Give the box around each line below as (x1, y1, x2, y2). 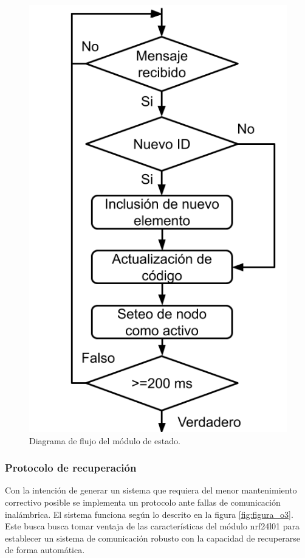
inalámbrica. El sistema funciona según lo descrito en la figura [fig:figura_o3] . (5, 507, 293, 520)
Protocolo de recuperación (5, 460, 137, 475)
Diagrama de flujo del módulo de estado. (29, 434, 180, 447)
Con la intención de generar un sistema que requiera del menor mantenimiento (5, 484, 297, 497)
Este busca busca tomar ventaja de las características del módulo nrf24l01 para (5, 520, 300, 532)
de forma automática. (5, 543, 85, 556)
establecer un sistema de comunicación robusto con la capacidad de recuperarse (5, 531, 300, 544)
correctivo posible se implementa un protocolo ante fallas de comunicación (5, 495, 281, 508)
